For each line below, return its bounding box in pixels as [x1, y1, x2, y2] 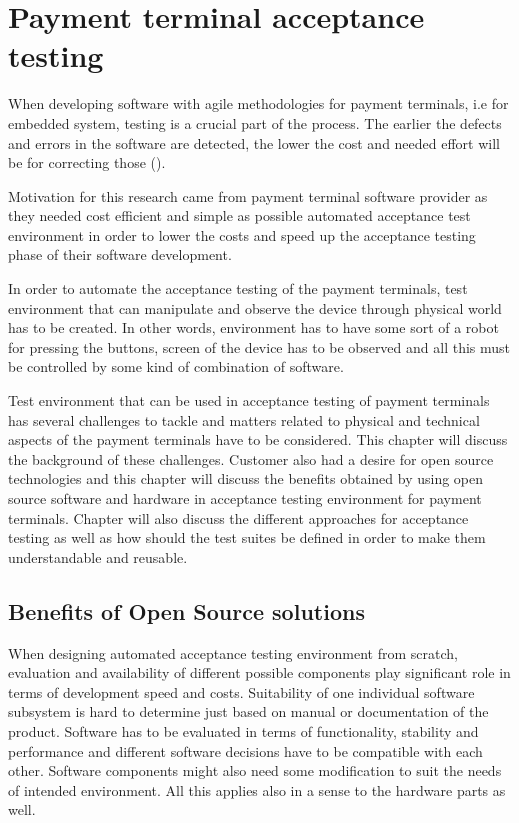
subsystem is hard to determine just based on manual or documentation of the [8, 701, 489, 722]
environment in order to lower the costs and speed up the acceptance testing [8, 224, 476, 245]
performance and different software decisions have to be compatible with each [8, 740, 483, 761]
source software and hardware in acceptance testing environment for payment [8, 488, 482, 508]
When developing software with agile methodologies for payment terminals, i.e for [8, 93, 509, 114]
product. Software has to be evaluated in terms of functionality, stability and [8, 720, 479, 741]
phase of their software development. [8, 244, 232, 265]
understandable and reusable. [8, 546, 188, 567]
